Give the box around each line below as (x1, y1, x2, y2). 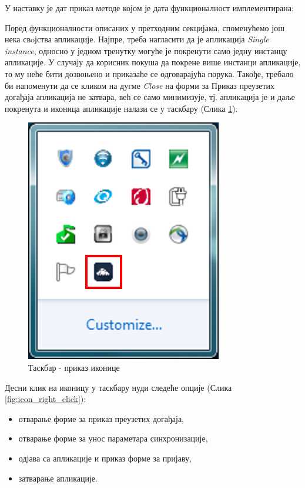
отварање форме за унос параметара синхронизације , (18, 432, 208, 444)
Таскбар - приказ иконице (28, 361, 120, 373)
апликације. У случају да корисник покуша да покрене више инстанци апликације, (5, 56, 301, 68)
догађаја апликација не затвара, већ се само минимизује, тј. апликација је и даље (5, 91, 295, 103)
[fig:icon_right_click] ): (5, 393, 86, 405)
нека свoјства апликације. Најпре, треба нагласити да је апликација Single (5, 33, 269, 45)
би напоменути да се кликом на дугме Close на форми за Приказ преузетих (5, 79, 275, 91)
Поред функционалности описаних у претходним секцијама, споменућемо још (5, 21, 284, 34)
